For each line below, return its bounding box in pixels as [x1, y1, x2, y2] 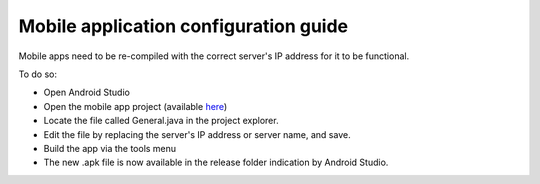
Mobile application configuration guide [18, 15, 349, 37]
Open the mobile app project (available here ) [43, 100, 228, 112]
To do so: [18, 68, 57, 80]
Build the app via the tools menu [43, 142, 177, 154]
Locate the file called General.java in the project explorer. [43, 115, 279, 127]
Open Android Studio [43, 86, 130, 99]
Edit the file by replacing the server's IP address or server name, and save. [43, 128, 351, 140]
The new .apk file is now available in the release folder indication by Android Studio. [43, 156, 389, 169]
